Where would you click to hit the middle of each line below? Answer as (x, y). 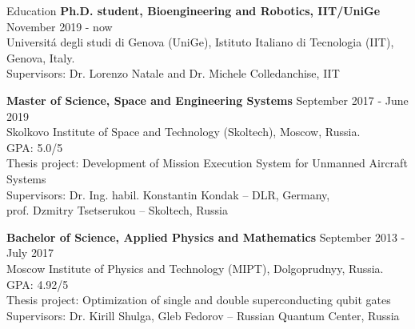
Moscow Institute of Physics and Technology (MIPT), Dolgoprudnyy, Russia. (195, 268)
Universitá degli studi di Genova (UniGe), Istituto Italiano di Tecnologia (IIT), (200, 42)
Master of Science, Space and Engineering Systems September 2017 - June (207, 100)
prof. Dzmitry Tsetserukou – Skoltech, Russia (117, 210)
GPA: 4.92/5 (38, 284)
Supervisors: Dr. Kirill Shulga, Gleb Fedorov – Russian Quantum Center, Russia (203, 315)
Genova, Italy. (41, 57)
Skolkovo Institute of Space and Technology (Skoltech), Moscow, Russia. (184, 132)
